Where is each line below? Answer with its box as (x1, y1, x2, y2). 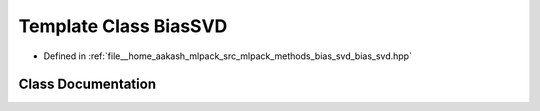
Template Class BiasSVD (18, 15, 228, 37)
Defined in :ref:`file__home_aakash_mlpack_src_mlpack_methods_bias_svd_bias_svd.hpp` (43, 50, 412, 62)
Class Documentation (18, 76, 157, 93)
